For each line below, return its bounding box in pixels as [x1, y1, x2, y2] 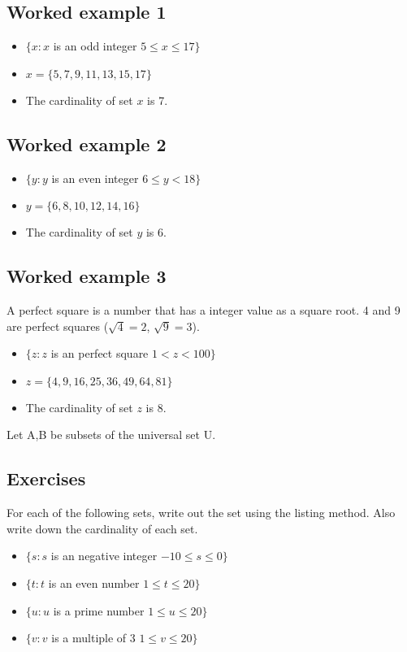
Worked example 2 [6, 131, 167, 156]
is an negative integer [50, 547, 158, 564]
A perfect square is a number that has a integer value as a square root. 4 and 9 [6, 301, 401, 318]
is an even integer [51, 169, 139, 186]
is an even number [48, 574, 140, 591]
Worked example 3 [6, 263, 167, 289]
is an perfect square [50, 345, 149, 362]
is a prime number [53, 602, 145, 619]
